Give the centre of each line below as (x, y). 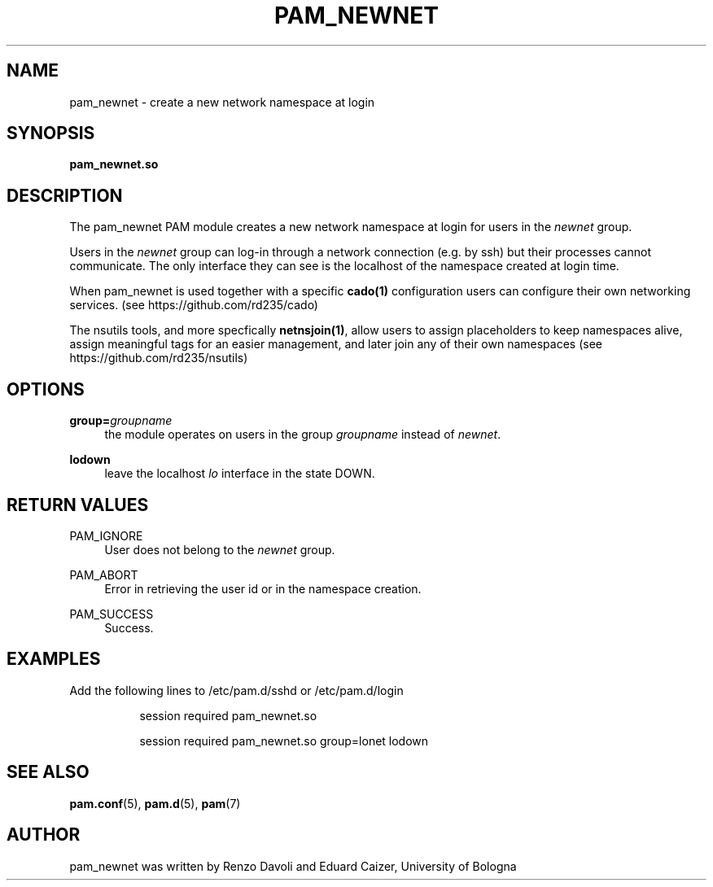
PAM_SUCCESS (112, 614)
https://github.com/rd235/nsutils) (159, 358)
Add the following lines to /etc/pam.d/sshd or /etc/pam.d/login (236, 690)
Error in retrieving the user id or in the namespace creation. (263, 588)
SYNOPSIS (51, 133)
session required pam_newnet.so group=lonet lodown (284, 741)
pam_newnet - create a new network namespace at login (222, 102)
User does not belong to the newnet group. (220, 549)
